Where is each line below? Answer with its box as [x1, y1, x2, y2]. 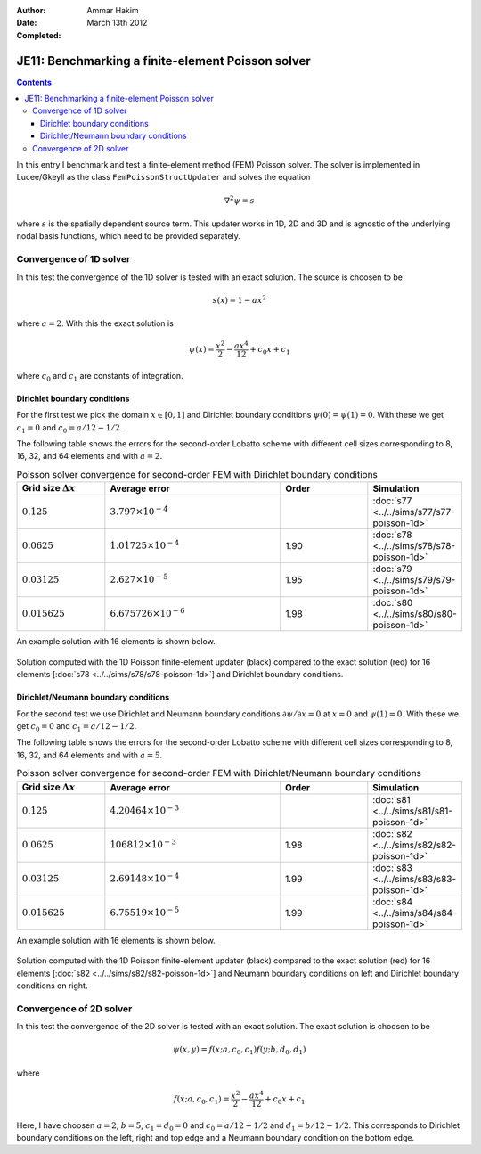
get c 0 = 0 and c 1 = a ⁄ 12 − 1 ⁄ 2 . [16, 721, 137, 733]
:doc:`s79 [372, 562, 412, 575]
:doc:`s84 [372, 896, 413, 908]
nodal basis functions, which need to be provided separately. [16, 231, 240, 241]
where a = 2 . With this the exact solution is [16, 318, 174, 329]
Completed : [16, 29, 61, 40]
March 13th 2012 [86, 18, 148, 29]
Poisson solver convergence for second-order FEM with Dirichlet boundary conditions [16, 468, 379, 480]
